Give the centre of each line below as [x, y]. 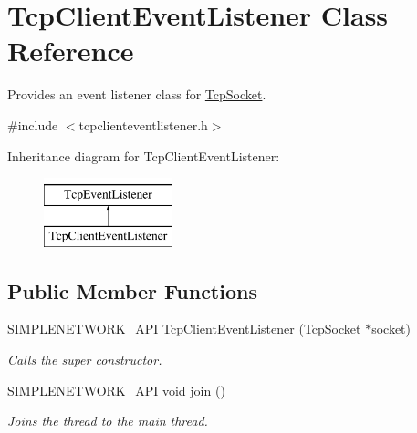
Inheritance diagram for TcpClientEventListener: [144, 155]
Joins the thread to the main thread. [108, 421]
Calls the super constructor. [85, 360]
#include [33, 124]
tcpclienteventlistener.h [143, 124]
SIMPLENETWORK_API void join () [116, 390]
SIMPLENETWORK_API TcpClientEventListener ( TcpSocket [184, 329]
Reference [71, 51]
